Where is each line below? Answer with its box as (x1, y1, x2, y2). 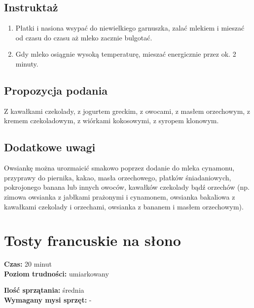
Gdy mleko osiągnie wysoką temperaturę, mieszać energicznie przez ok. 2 (15, 49, 236, 59)
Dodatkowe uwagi (4, 139, 96, 155)
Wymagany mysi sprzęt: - (4, 295, 92, 305)
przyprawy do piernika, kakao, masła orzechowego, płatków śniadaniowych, (4, 172, 231, 182)
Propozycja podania (4, 82, 108, 98)
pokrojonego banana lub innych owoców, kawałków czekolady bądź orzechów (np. (4, 182, 250, 192)
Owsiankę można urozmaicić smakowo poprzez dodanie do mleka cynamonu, (4, 163, 235, 173)
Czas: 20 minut (4, 259, 52, 269)
